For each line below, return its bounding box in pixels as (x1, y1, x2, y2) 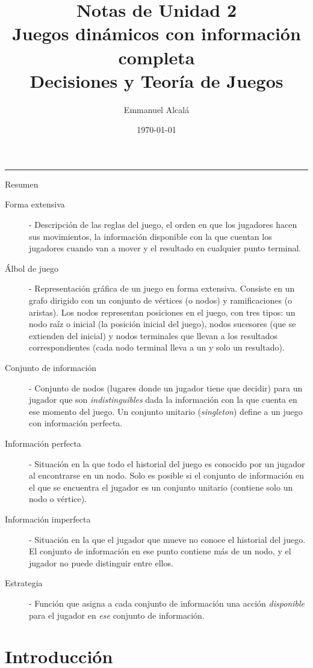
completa (118, 44, 195, 69)
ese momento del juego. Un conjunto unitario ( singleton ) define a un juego (29, 405, 303, 417)
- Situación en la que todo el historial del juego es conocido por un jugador (29, 457, 305, 470)
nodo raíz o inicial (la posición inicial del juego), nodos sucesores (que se (29, 317, 296, 330)
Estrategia (5, 577, 43, 589)
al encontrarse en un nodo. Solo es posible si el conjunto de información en (29, 469, 304, 482)
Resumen (5, 177, 39, 190)
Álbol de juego (5, 262, 59, 274)
